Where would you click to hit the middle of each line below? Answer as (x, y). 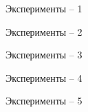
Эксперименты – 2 (44, 31)
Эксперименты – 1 (44, 8)
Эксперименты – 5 (44, 101)
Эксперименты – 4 (44, 77)
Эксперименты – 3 (44, 55)
